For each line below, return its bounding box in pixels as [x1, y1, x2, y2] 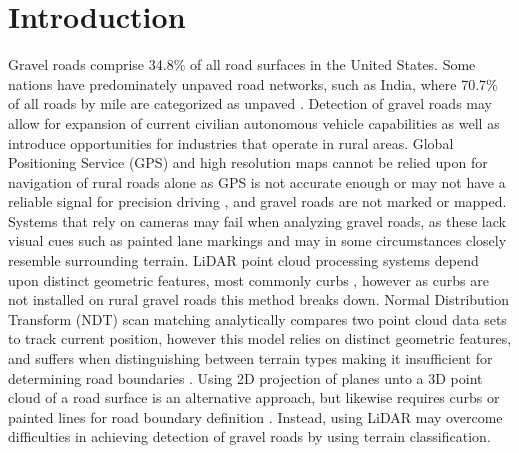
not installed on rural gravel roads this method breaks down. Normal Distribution [8, 289, 510, 310]
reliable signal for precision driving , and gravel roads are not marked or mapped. [8, 191, 507, 212]
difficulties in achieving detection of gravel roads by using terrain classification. [8, 426, 491, 447]
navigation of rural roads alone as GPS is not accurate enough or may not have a [8, 171, 506, 192]
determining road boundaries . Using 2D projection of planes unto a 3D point [8, 367, 483, 388]
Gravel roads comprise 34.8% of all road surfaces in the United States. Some [8, 54, 476, 75]
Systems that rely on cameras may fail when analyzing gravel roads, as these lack [8, 210, 506, 231]
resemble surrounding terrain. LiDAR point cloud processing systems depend [8, 250, 479, 271]
